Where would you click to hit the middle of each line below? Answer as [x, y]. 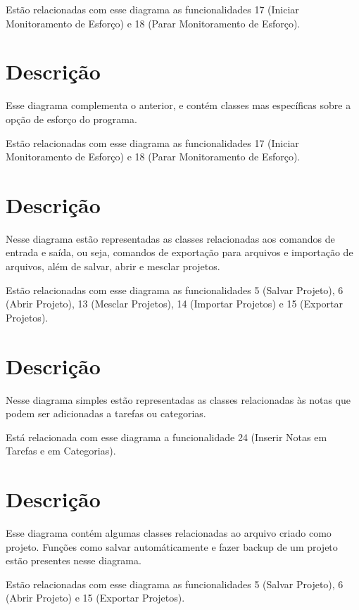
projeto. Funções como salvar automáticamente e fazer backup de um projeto [172, 546]
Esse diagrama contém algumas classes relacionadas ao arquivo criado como [169, 533]
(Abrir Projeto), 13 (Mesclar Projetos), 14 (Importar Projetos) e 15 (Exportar [175, 304]
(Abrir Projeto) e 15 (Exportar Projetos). [95, 598]
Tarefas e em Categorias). [61, 451]
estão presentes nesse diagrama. [74, 560]
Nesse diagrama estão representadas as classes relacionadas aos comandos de [170, 238]
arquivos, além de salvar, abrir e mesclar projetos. [113, 266]
